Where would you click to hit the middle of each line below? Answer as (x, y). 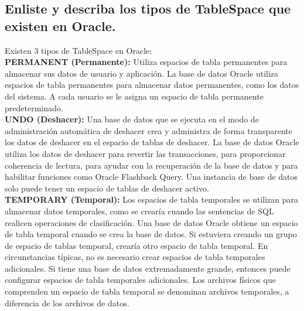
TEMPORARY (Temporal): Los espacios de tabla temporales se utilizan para (152, 199)
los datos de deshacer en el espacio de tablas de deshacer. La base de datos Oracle (152, 142)
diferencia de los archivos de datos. (67, 303)
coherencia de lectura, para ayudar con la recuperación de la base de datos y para (151, 165)
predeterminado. (34, 107)
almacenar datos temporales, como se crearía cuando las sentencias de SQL (139, 211)
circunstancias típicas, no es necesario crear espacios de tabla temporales (135, 257)
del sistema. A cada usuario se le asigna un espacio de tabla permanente (134, 96)
